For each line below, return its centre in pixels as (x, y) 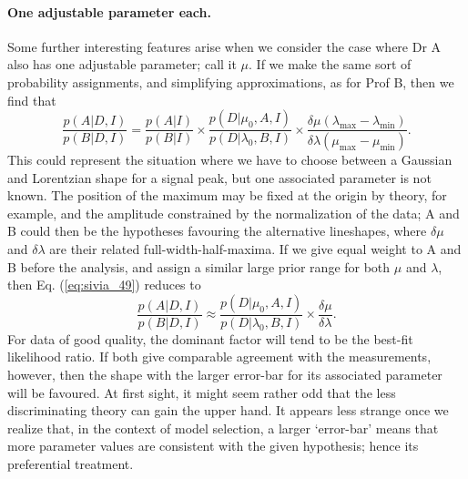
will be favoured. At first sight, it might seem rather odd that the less (202, 392)
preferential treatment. (71, 463)
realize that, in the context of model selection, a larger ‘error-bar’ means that (223, 428)
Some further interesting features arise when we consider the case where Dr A (224, 46)
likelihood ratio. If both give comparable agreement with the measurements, (219, 357)
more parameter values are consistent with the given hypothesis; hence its (213, 446)
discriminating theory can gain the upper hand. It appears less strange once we (228, 410)
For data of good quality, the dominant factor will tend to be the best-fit (210, 338)
